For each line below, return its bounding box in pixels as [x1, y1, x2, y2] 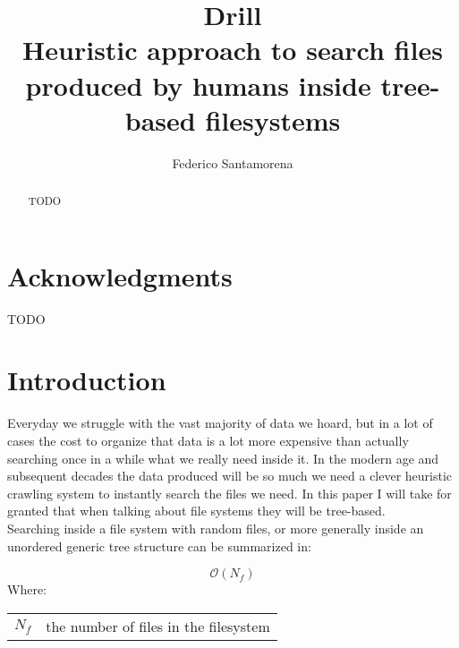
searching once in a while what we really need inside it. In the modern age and [7, 448, 439, 467]
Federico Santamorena [172, 153, 293, 172]
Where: [7, 580, 47, 599]
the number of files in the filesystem [46, 615, 270, 636]
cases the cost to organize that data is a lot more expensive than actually [7, 431, 409, 449]
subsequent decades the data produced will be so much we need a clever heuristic [7, 466, 453, 485]
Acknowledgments [7, 257, 233, 294]
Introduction [7, 362, 166, 398]
